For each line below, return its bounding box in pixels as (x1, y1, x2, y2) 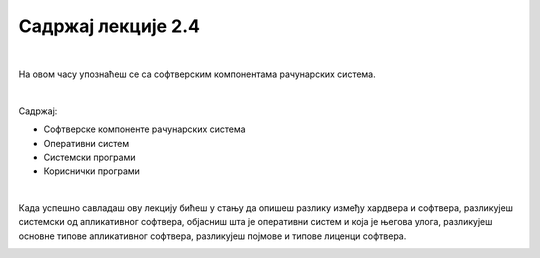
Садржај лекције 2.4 (18, 15, 200, 37)
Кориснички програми (43, 165, 140, 177)
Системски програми (43, 151, 136, 163)
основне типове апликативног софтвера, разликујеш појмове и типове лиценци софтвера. (18, 230, 407, 242)
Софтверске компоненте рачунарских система (43, 123, 246, 135)
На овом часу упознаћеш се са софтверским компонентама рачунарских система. (18, 68, 377, 80)
